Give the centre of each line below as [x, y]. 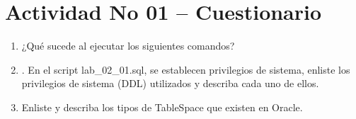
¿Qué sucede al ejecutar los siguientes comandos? [128, 46]
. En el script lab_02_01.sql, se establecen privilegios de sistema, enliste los [186, 69]
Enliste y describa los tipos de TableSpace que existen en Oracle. [162, 107]
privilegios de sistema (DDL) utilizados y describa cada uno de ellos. [170, 83]
